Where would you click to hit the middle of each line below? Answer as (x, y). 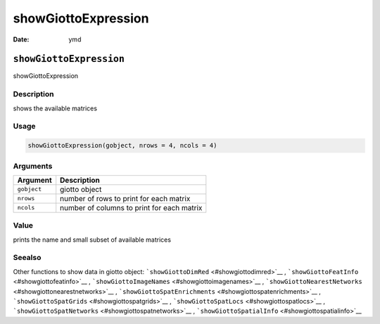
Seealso (27, 258)
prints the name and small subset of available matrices (92, 240)
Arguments (33, 166)
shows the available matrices (55, 108)
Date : (21, 39)
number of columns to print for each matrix (131, 207)
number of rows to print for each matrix (125, 198)
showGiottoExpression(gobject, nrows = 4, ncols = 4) (122, 145)
